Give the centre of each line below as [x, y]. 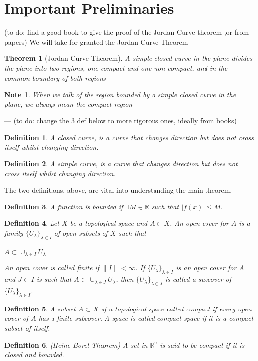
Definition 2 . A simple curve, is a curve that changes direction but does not [121, 164]
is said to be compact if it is [202, 344]
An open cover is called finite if [52, 268]
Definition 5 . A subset [40, 308]
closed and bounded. [34, 354]
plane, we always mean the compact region [69, 104]
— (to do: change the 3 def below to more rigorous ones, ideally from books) [121, 121]
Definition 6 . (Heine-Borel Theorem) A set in [76, 344]
